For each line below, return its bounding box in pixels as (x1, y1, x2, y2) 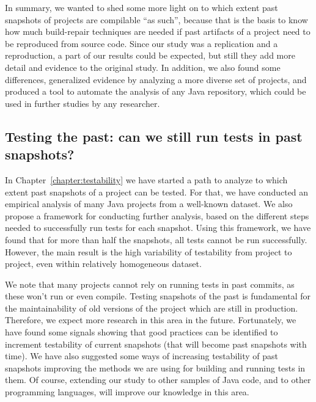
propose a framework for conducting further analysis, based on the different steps (5, 209, 309, 222)
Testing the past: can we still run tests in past (5, 126, 303, 145)
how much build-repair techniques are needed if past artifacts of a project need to (5, 25, 310, 38)
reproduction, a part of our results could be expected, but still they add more (5, 49, 295, 62)
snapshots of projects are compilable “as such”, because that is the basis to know (5, 13, 308, 26)
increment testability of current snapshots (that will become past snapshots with (5, 337, 307, 350)
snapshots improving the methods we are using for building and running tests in (5, 361, 306, 374)
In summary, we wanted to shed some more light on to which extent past (5, 1, 278, 13)
